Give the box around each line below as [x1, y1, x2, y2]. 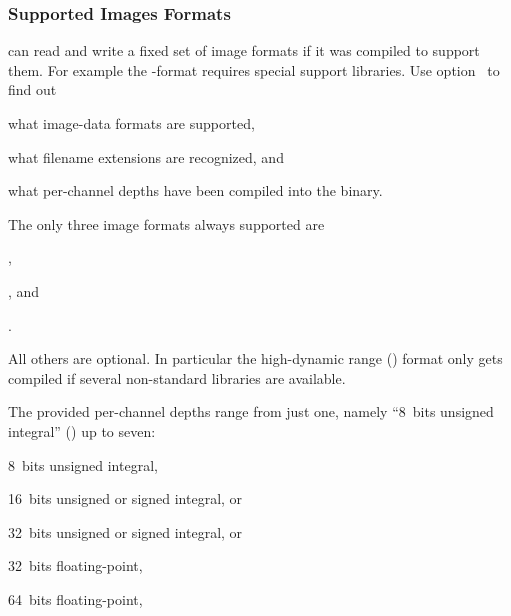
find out [8, 79, 57, 100]
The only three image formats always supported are [8, 213, 325, 234]
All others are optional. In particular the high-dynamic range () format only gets [8, 348, 503, 369]
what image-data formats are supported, [8, 113, 255, 133]
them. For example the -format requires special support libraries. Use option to [8, 59, 500, 80]
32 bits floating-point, [8, 555, 143, 576]
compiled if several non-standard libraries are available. [8, 367, 346, 388]
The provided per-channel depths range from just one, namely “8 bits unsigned [8, 401, 494, 422]
